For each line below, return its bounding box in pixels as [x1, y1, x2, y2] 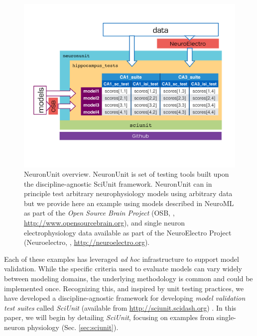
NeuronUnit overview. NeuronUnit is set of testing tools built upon [24, 169, 229, 179]
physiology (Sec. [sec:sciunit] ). [27, 322, 119, 333]
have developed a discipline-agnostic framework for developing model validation [4, 293, 246, 303]
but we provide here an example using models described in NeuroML [24, 198, 234, 208]
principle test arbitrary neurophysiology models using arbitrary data [24, 188, 233, 199]
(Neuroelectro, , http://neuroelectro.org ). [24, 237, 150, 247]
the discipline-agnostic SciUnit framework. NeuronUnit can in [24, 178, 212, 189]
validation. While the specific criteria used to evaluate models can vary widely [4, 263, 242, 274]
